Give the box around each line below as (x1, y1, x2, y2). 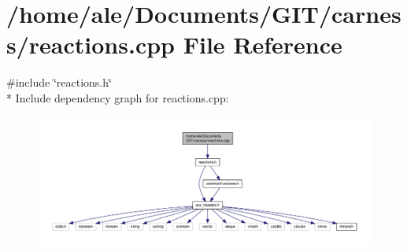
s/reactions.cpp (6, 28, 175, 61)
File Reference (183, 28, 342, 61)
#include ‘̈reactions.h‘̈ (6, 74, 112, 91)
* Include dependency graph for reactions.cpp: (6, 89, 229, 106)
